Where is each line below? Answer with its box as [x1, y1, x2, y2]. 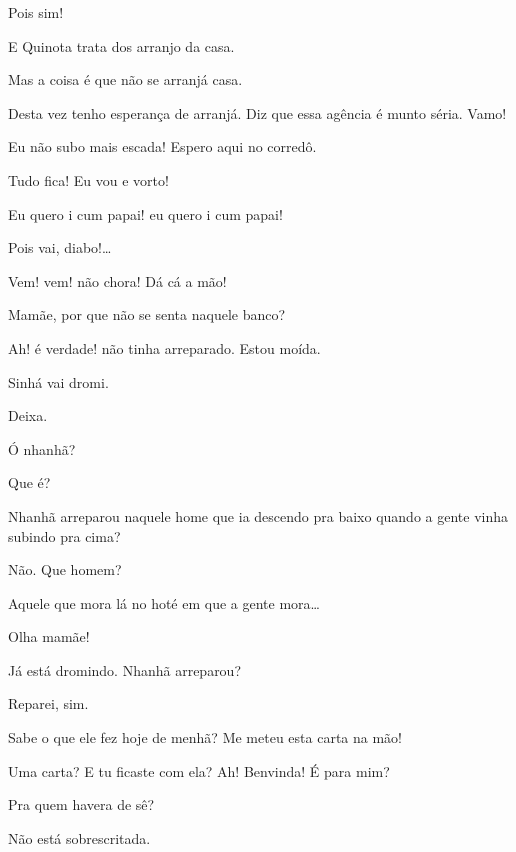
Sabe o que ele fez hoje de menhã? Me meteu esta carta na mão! [8, 727, 402, 748]
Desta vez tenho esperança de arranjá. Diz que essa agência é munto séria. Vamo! [8, 102, 507, 123]
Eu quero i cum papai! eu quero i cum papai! [8, 203, 283, 224]
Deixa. [8, 405, 48, 426]
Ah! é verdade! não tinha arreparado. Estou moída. [8, 337, 321, 358]
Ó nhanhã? [8, 438, 76, 459]
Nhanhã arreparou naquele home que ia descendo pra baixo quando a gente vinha [8, 505, 508, 526]
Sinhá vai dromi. [8, 371, 109, 392]
